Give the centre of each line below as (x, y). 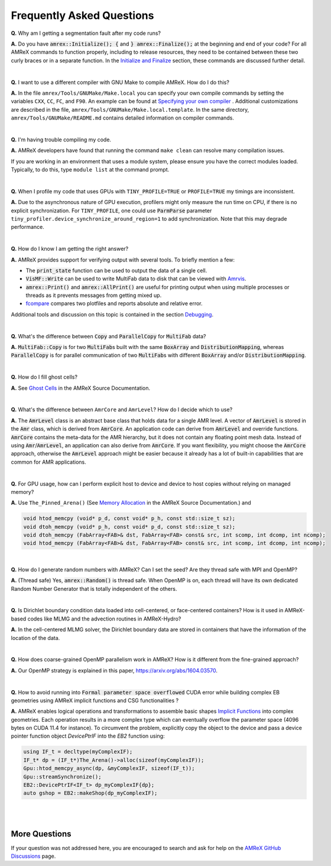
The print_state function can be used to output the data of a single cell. (116, 270)
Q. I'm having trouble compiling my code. (61, 140)
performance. (27, 227)
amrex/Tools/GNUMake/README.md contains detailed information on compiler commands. (123, 118)
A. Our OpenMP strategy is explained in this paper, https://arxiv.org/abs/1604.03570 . (114, 670)
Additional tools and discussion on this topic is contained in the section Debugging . (112, 314)
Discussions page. (33, 856)
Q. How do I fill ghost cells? (44, 377)
